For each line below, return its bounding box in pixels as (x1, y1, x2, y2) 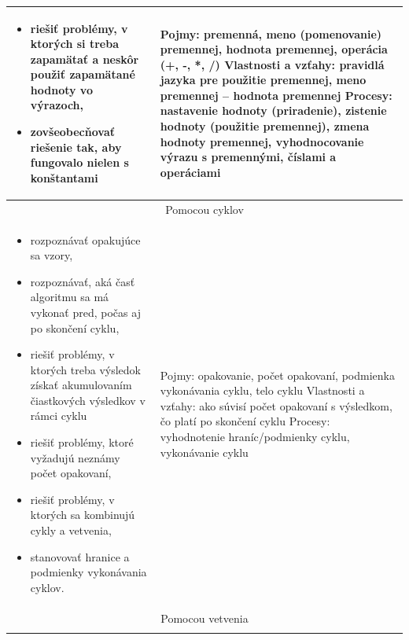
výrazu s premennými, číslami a (160, 149, 337, 165)
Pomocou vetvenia (160, 609, 249, 626)
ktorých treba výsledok (30, 361, 141, 377)
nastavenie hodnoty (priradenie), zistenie (160, 102, 387, 119)
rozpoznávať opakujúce (30, 231, 141, 248)
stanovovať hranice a (30, 548, 130, 565)
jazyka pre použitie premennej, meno (160, 72, 367, 88)
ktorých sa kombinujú (30, 506, 135, 523)
